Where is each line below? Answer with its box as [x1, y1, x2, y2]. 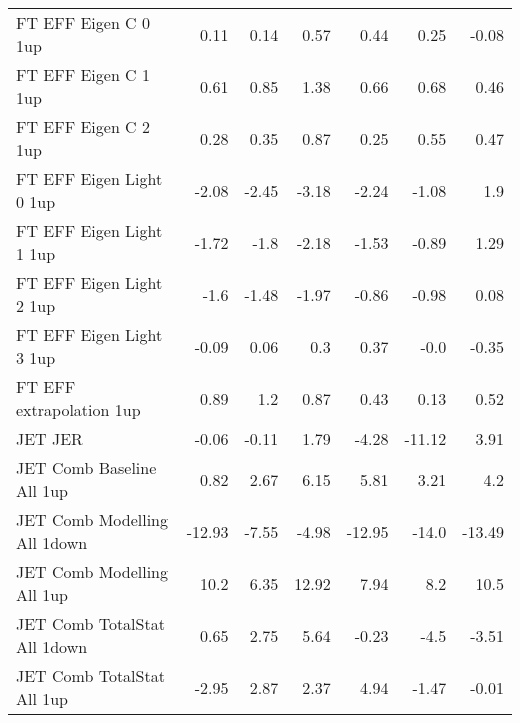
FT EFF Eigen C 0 [16, 11, 151, 34]
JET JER [16, 427, 83, 450]
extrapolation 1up [16, 398, 141, 421]
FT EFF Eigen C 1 [16, 63, 151, 86]
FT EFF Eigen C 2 [16, 115, 151, 138]
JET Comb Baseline [16, 456, 157, 479]
